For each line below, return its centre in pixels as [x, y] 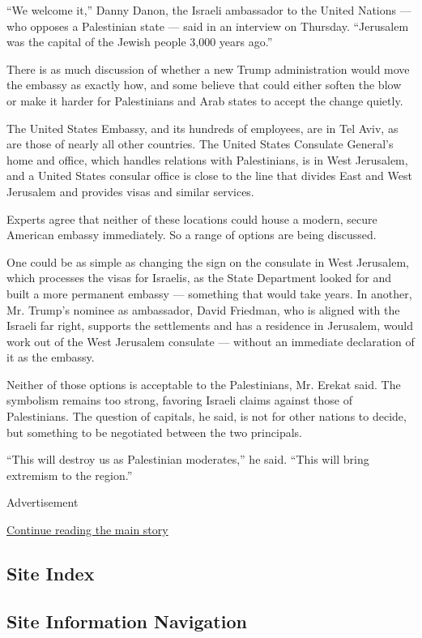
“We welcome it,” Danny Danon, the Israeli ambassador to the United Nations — [209, 10]
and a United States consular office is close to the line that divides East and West [209, 176]
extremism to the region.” [70, 475]
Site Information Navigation [127, 621]
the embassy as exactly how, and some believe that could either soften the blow [204, 85]
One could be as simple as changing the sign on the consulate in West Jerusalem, [208, 261]
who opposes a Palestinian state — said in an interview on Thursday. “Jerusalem [208, 26]
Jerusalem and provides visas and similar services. [130, 191]
